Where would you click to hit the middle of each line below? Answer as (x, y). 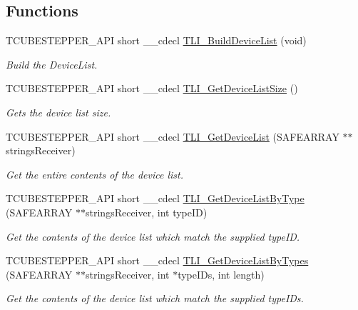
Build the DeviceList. (52, 64)
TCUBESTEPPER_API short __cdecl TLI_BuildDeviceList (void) (156, 40)
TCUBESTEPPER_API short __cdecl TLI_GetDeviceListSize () (152, 88)
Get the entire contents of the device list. (94, 174)
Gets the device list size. (58, 112)
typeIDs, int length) (221, 274)
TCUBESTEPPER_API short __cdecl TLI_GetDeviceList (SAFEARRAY (173, 136)
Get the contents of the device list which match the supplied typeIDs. (155, 298)
